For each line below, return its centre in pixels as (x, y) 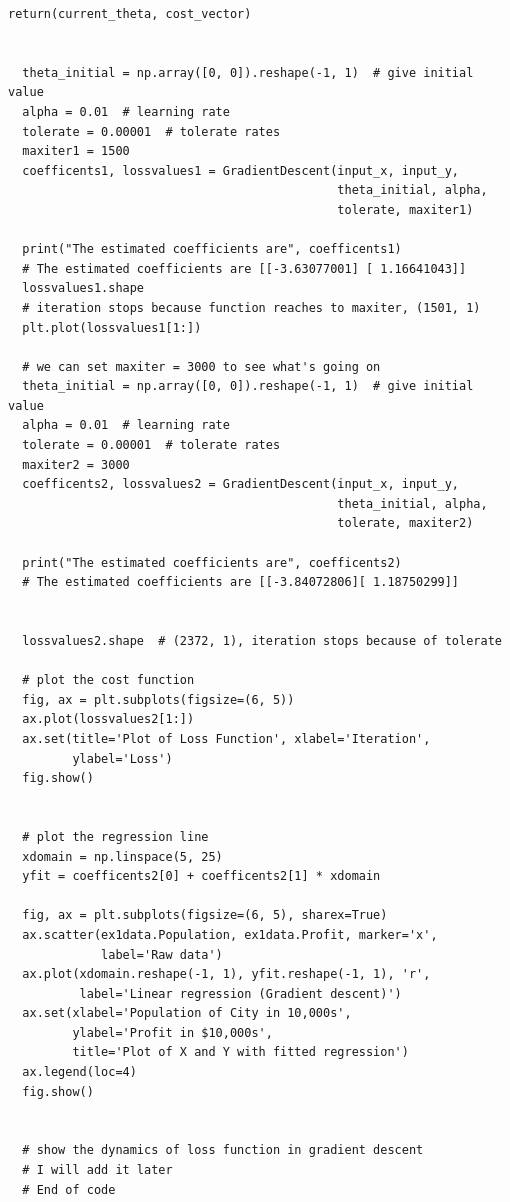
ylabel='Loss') (122, 758)
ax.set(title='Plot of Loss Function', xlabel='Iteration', (226, 738)
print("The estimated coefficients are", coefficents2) (212, 562)
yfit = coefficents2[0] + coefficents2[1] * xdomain (201, 876)
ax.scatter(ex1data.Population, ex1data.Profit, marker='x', (230, 934)
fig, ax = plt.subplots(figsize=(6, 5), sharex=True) (205, 915)
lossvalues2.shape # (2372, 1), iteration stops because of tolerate (262, 641)
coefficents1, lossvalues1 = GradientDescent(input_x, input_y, (241, 170)
